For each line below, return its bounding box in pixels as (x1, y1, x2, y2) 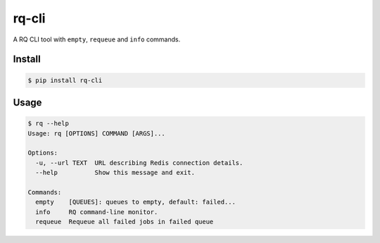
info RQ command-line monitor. (35, 208, 158, 216)
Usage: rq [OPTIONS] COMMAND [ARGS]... (27, 129, 165, 137)
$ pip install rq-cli (27, 76, 103, 84)
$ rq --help (27, 119, 70, 128)
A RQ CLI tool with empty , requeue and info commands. (13, 35, 181, 44)
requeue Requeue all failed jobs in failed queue (35, 218, 214, 226)
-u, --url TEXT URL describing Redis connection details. (35, 159, 243, 166)
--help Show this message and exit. (35, 169, 195, 177)
